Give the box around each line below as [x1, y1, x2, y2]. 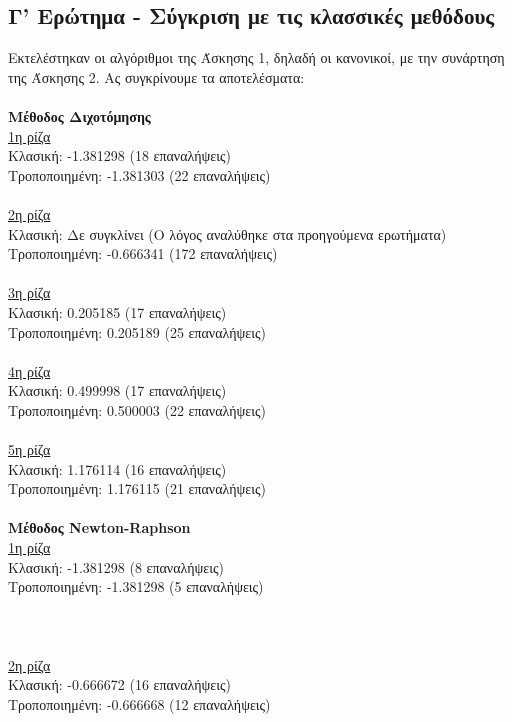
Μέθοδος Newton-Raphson [8, 517, 191, 538]
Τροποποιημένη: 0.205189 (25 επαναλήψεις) [8, 321, 266, 342]
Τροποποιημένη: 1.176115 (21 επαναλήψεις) [8, 478, 266, 499]
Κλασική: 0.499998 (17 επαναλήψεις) [8, 380, 227, 401]
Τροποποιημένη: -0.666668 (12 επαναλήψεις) [8, 693, 271, 714]
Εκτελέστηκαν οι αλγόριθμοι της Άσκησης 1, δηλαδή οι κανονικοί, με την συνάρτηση [8, 47, 505, 68]
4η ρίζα [8, 360, 51, 381]
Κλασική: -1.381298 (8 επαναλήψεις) [8, 556, 224, 577]
